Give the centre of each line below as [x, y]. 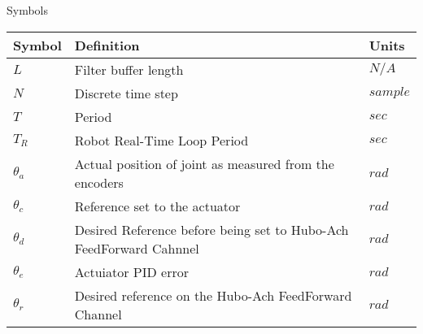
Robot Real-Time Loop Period [161, 140]
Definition [107, 45]
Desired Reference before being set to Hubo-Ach [211, 229]
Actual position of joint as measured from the [204, 163]
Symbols [28, 10]
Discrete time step [126, 93]
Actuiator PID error [131, 271]
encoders [99, 182]
